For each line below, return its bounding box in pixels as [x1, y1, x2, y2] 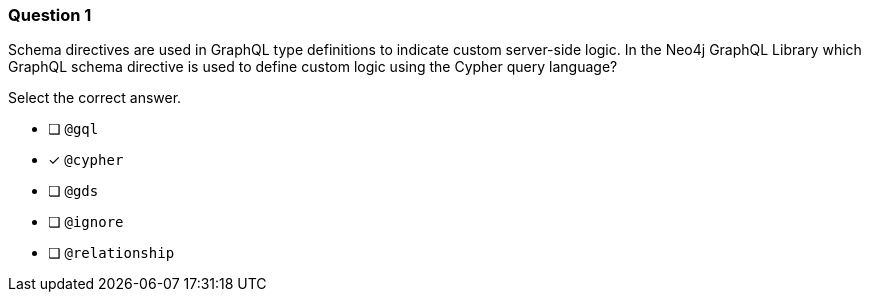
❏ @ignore [48, 213, 124, 231]
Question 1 [8, 5, 92, 25]
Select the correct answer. [8, 89, 182, 107]
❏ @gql [48, 120, 99, 138]
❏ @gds [48, 182, 99, 200]
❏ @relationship [48, 244, 175, 262]
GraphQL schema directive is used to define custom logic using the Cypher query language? [8, 58, 618, 76]
